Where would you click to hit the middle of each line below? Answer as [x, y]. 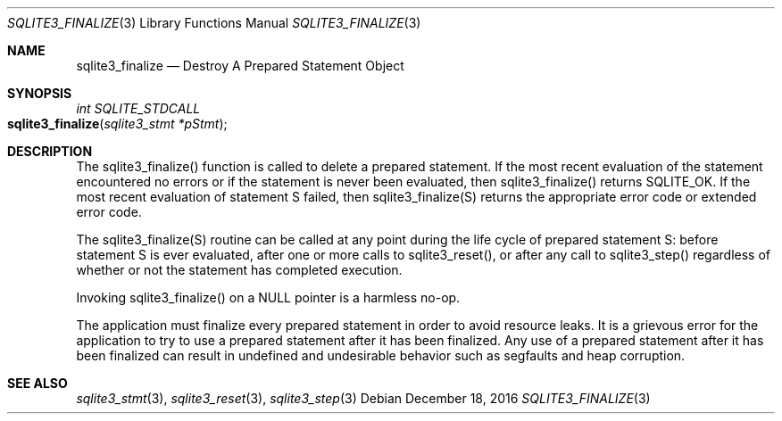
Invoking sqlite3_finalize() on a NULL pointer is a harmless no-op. [268, 297]
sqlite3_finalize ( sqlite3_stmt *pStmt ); [117, 124]
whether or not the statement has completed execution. [239, 270]
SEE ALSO [37, 383]
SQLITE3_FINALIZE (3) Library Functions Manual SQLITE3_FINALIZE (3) [214, 23]
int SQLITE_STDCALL [138, 108]
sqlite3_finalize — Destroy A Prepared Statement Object [240, 66]
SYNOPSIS [40, 93]
